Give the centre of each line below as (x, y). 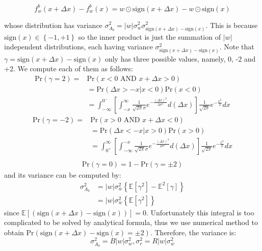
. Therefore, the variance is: (193, 232)
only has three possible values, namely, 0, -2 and (180, 58)
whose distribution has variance (53, 25)
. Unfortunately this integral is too (200, 212)
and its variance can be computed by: (63, 174)
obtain (14, 232)
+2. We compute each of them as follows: (69, 68)
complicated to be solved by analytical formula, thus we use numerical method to (131, 222)
